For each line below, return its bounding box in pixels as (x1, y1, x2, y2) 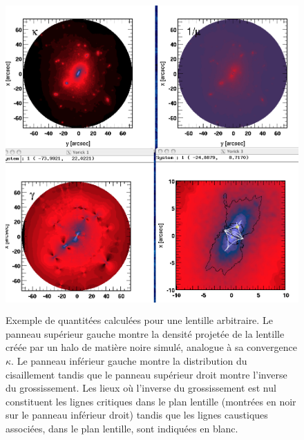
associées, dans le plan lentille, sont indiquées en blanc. (6, 421, 238, 435)
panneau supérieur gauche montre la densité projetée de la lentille (6, 326, 285, 341)
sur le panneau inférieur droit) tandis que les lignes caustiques (6, 408, 268, 422)
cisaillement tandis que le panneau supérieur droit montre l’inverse (6, 367, 287, 381)
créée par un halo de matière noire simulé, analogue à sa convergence (6, 340, 297, 354)
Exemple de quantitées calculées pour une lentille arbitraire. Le (6, 313, 273, 327)
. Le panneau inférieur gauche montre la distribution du (11, 353, 247, 367)
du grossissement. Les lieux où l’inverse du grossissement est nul (6, 381, 276, 395)
